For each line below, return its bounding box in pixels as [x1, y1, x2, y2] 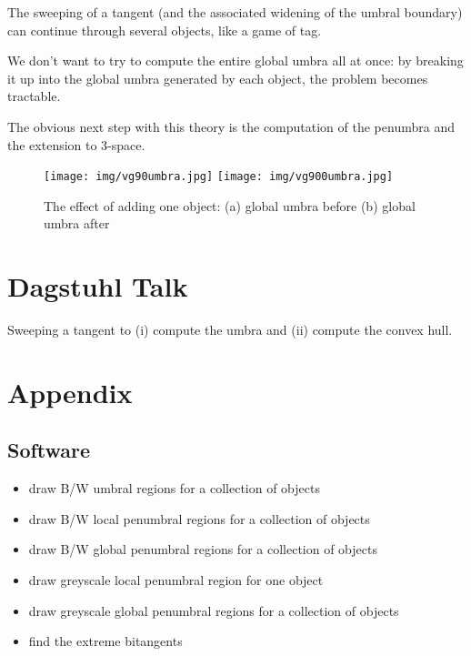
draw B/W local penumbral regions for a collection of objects [28, 509, 370, 528]
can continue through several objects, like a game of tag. [7, 20, 322, 39]
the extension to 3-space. [7, 135, 145, 154]
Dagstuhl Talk [7, 267, 188, 305]
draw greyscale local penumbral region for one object [28, 570, 324, 590]
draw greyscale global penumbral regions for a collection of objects [28, 600, 399, 620]
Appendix [7, 373, 133, 410]
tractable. [7, 86, 61, 106]
